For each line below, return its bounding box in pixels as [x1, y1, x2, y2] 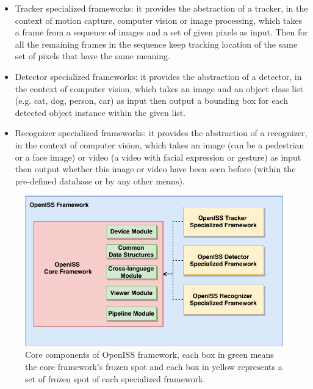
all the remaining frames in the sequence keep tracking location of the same [15, 37, 298, 50]
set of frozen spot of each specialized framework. [25, 372, 206, 385]
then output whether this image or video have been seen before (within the [15, 162, 296, 175]
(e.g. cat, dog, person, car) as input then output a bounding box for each [15, 94, 288, 107]
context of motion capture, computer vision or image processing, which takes [15, 13, 303, 26]
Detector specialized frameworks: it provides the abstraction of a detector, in [15, 70, 302, 82]
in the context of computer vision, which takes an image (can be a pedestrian [15, 138, 304, 151]
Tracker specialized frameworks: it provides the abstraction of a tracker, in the [15, 2, 308, 14]
